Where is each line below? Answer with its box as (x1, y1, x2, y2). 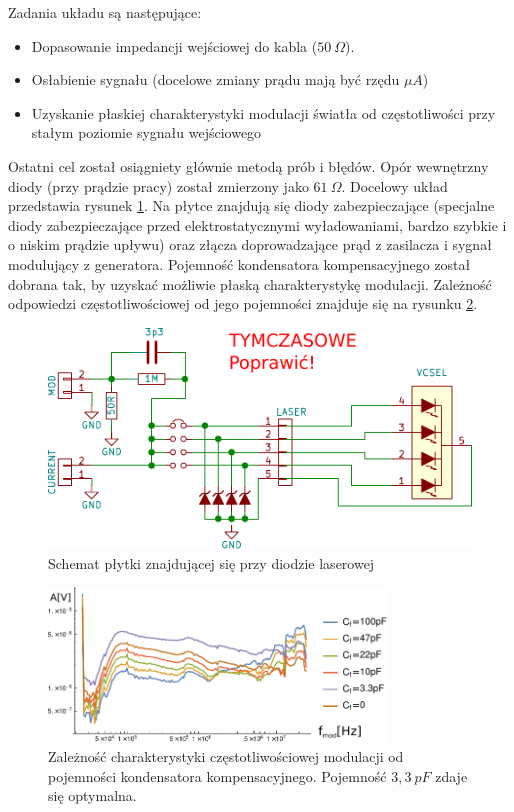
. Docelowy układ (341, 175, 448, 196)
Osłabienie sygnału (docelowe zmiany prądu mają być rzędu (31, 69, 400, 90)
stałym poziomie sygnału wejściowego (31, 122, 262, 143)
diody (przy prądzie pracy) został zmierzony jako (8, 175, 309, 196)
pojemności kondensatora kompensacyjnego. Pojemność (48, 765, 387, 786)
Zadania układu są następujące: (8, 2, 202, 22)
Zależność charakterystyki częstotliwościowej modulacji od (48, 746, 404, 767)
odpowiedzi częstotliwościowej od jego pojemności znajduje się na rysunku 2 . (8, 293, 478, 314)
